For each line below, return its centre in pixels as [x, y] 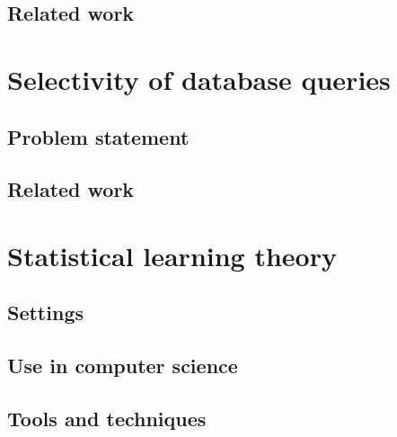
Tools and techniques [107, 419]
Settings [45, 312]
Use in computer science [123, 366]
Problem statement [98, 136]
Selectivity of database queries [199, 79]
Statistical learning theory [172, 255]
